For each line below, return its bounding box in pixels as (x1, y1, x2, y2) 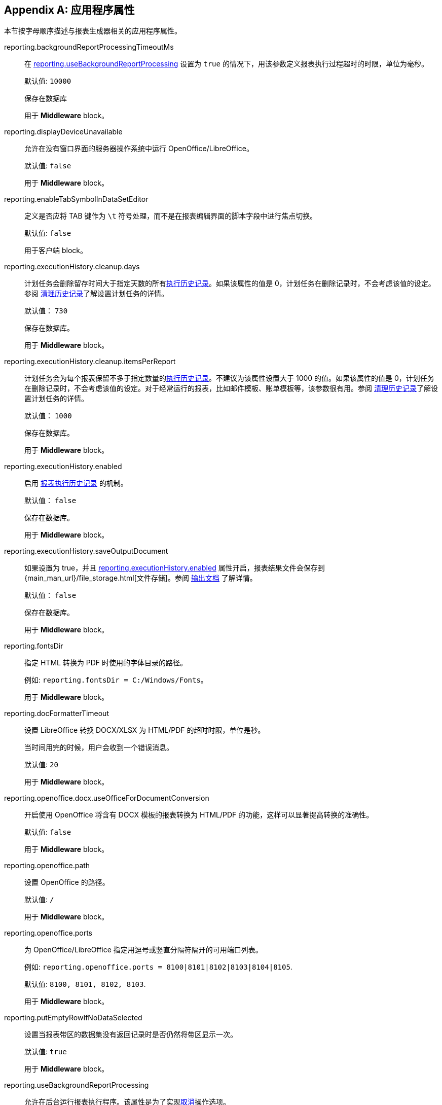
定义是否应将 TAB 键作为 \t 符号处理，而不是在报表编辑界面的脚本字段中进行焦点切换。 (24, 211, 317, 221)
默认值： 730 (24, 306, 68, 315)
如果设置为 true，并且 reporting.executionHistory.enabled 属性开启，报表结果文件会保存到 (24, 563, 325, 573)
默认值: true (24, 1047, 67, 1056)
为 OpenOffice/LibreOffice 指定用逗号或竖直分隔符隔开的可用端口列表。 (24, 945, 263, 954)
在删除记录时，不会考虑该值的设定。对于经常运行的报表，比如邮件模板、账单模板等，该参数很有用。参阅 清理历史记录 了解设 (24, 384, 438, 393)
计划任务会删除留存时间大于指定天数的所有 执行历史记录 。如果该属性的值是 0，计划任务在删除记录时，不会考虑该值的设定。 (24, 279, 435, 288)
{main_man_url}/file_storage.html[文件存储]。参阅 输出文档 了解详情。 (24, 574, 257, 583)
